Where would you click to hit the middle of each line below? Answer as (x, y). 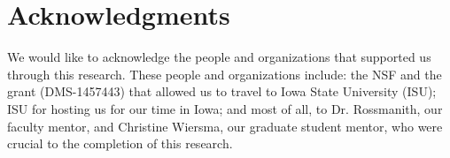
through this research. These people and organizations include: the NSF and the (225, 74)
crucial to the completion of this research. (120, 143)
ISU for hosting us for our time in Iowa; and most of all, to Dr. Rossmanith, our (225, 108)
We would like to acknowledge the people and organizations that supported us (219, 57)
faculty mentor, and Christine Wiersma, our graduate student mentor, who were (225, 126)
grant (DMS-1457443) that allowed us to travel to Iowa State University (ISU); (222, 91)
